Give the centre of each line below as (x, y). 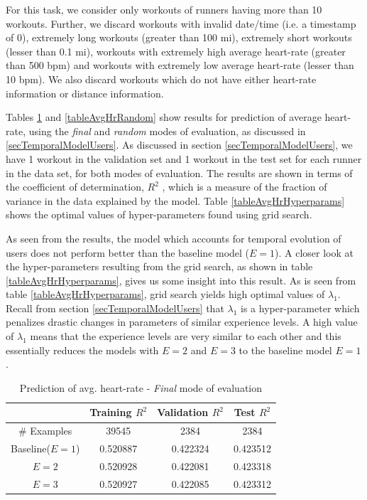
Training (111, 412)
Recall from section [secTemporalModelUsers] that (115, 308)
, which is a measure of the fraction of (245, 187)
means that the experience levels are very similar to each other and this (186, 336)
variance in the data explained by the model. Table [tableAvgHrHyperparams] (175, 200)
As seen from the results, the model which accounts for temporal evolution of (174, 238)
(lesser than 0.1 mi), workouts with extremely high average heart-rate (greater (176, 51)
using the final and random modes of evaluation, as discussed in (167, 131)
